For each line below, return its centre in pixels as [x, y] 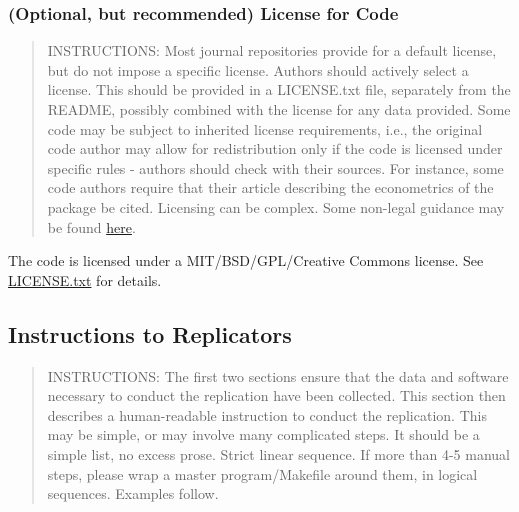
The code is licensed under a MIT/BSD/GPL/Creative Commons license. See [246, 260]
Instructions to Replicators [150, 333]
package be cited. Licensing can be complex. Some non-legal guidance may [276, 206]
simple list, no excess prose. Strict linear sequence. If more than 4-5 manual [278, 453]
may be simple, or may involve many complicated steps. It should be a [263, 434]
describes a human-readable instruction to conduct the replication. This [267, 414]
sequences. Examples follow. [133, 493]
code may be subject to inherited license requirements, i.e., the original [265, 128]
